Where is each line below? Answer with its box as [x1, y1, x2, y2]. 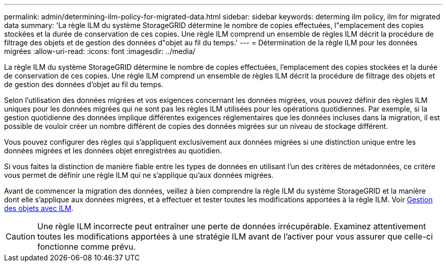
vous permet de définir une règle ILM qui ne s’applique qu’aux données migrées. [4, 171, 274, 179]
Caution [6, 231, 36, 242]
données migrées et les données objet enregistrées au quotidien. [4, 146, 222, 155]
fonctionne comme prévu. [37, 242, 136, 252]
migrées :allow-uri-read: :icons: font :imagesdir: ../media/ [4, 47, 196, 56]
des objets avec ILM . [4, 204, 74, 212]
